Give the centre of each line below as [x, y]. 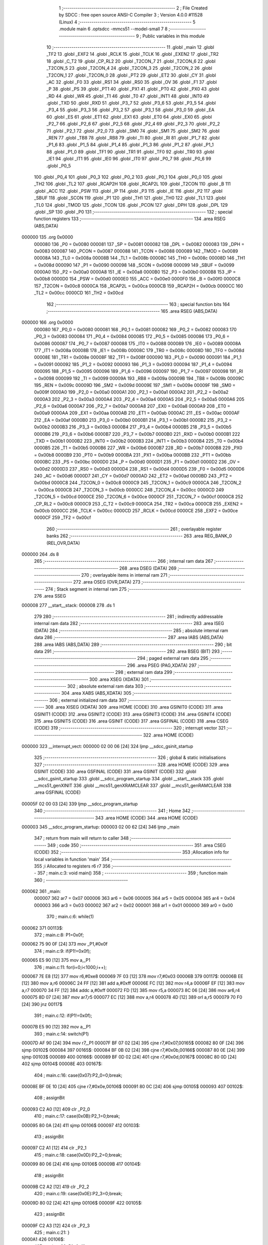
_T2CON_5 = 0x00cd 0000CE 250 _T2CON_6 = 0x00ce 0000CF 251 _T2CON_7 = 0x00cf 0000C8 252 [138, 497]
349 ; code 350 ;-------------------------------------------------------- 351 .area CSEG [137, 845]
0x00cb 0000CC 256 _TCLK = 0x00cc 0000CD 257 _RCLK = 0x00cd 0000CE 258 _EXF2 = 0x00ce [136, 510]
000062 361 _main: [41, 891]
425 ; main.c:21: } [52, 1232]
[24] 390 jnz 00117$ [42, 1004]
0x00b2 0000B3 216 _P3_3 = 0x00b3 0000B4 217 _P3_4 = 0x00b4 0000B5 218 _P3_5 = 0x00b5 [133, 427]
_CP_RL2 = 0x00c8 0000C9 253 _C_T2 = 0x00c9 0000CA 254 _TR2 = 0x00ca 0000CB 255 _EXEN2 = [138, 503]
